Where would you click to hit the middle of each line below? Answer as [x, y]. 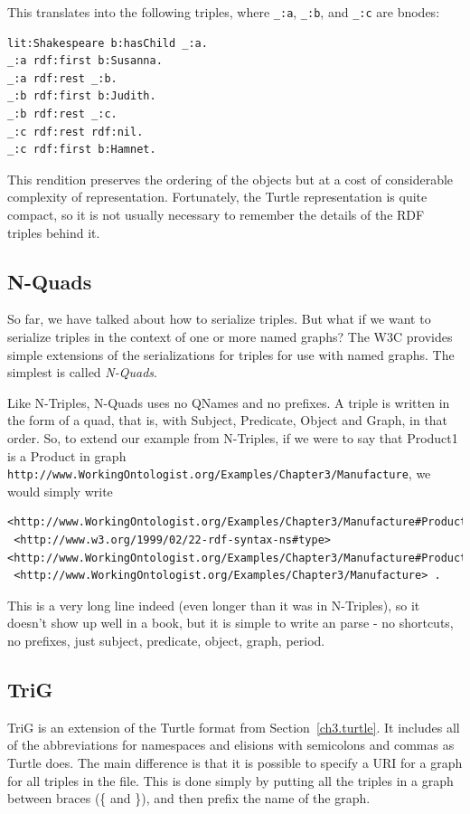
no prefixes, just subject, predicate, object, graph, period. [166, 640]
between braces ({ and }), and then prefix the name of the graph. [189, 798]
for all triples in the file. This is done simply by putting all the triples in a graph [230, 780]
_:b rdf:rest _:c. [62, 114]
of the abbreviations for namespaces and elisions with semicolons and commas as [231, 745]
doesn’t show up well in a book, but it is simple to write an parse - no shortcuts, [230, 623]
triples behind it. [54, 232]
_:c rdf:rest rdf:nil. [75, 132]
